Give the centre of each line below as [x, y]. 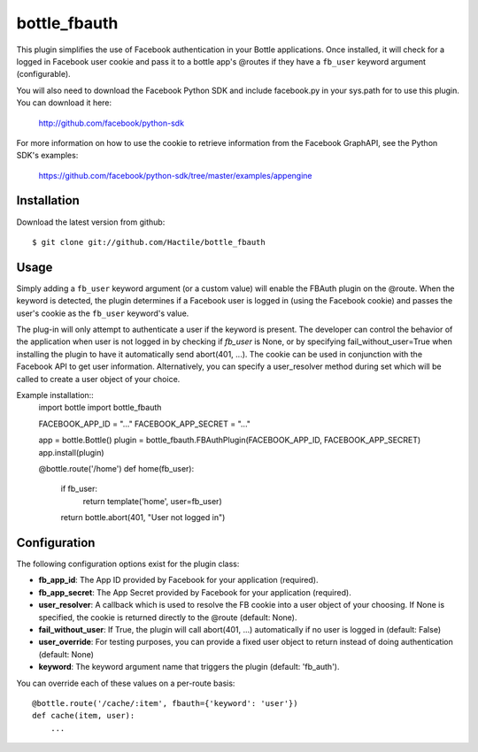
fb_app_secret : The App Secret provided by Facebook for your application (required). [195, 592]
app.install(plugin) [72, 452]
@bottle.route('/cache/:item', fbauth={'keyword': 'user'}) [165, 703]
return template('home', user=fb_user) [152, 501]
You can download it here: [64, 103]
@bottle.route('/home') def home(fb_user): [116, 468]
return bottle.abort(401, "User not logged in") [143, 518]
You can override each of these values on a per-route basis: [126, 683]
